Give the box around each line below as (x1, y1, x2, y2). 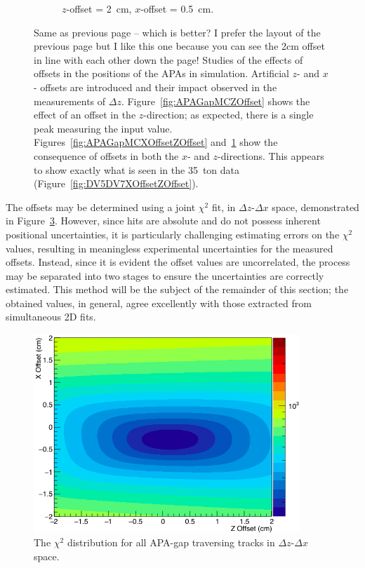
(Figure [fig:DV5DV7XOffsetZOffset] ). (34, 176, 199, 191)
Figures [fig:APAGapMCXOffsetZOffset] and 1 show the (34, 135, 278, 149)
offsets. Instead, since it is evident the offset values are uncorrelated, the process (6, 255, 350, 269)
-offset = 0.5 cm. (140, 1, 214, 15)
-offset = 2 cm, (66, 1, 132, 15)
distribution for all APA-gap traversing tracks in (67, 535, 275, 550)
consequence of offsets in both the (34, 148, 179, 163)
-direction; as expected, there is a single (143, 107, 314, 122)
